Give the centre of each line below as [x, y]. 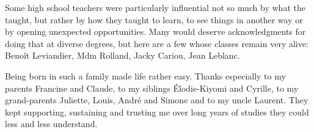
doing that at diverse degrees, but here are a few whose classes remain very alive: [157, 43]
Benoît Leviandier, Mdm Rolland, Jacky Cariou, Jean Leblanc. [122, 55]
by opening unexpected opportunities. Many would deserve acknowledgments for [155, 31]
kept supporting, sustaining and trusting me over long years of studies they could [157, 112]
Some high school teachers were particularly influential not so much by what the [155, 7]
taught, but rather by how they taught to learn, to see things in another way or [154, 19]
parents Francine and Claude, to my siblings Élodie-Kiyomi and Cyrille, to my [152, 88]
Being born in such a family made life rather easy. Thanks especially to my [145, 75]
